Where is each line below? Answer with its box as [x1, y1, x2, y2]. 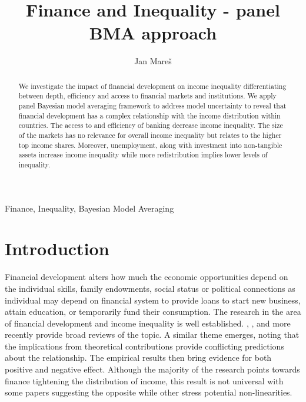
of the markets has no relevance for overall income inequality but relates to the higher [18, 130, 282, 140]
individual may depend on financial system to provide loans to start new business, [5, 294, 301, 306]
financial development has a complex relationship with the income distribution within [18, 110, 281, 120]
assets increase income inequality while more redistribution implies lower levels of [18, 150, 268, 160]
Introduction [5, 236, 109, 261]
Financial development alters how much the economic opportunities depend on [5, 271, 288, 283]
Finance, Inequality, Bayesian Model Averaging [5, 202, 174, 214]
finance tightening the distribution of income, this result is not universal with [5, 374, 284, 387]
